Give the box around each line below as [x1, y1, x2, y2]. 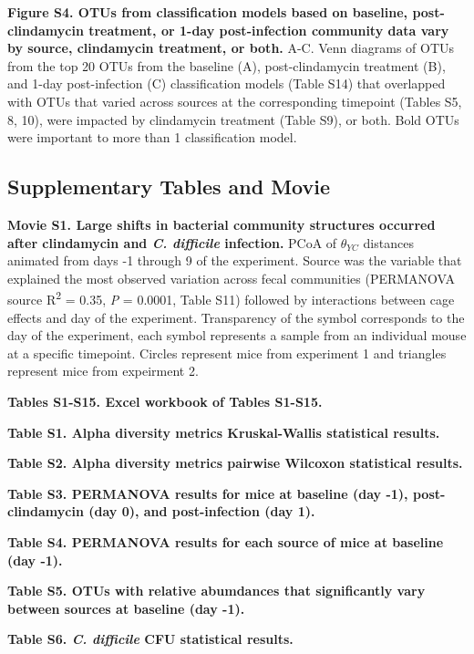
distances [363, 233, 414, 252]
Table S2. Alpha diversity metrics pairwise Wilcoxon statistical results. [7, 453, 463, 472]
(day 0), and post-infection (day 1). [88, 502, 315, 521]
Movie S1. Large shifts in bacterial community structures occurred [7, 214, 436, 234]
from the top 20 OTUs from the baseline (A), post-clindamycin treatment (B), [7, 56, 446, 75]
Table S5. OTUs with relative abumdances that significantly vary [7, 581, 426, 600]
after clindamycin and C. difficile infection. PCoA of [7, 233, 337, 252]
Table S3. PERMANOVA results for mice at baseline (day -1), [7, 483, 408, 503]
